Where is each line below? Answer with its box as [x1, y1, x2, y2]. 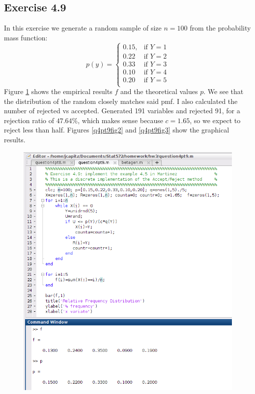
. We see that [203, 86, 244, 97]
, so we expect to [190, 115, 241, 125]
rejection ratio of [4, 115, 54, 125]
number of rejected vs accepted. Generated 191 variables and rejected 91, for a [4, 105, 240, 116]
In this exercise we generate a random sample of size [4, 23, 162, 33]
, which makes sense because [78, 115, 163, 125]
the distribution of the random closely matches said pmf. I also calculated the [4, 96, 238, 106]
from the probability [190, 23, 251, 33]
